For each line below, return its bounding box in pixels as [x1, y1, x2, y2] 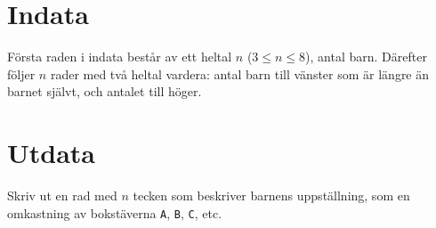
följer [7, 64, 36, 83]
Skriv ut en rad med [7, 186, 117, 205]
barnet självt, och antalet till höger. [7, 82, 202, 101]
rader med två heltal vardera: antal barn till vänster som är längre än [50, 64, 430, 83]
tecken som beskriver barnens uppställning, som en [133, 186, 410, 205]
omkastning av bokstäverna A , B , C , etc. [7, 203, 222, 222]
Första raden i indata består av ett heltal [7, 47, 232, 66]
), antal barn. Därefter [305, 47, 427, 66]
